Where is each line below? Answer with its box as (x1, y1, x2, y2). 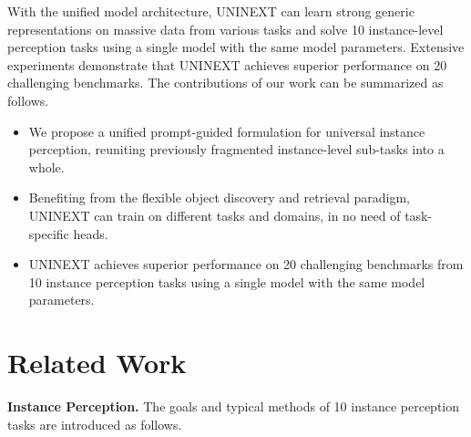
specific (28, 224, 69, 243)
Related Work (7, 344, 187, 381)
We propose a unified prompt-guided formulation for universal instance (28, 121, 425, 140)
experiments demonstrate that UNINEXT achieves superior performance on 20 (7, 55, 447, 74)
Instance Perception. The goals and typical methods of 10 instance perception (7, 397, 460, 416)
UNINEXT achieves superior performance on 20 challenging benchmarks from (28, 255, 464, 274)
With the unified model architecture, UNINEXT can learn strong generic (7, 2, 415, 20)
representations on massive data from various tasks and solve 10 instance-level (7, 19, 444, 38)
